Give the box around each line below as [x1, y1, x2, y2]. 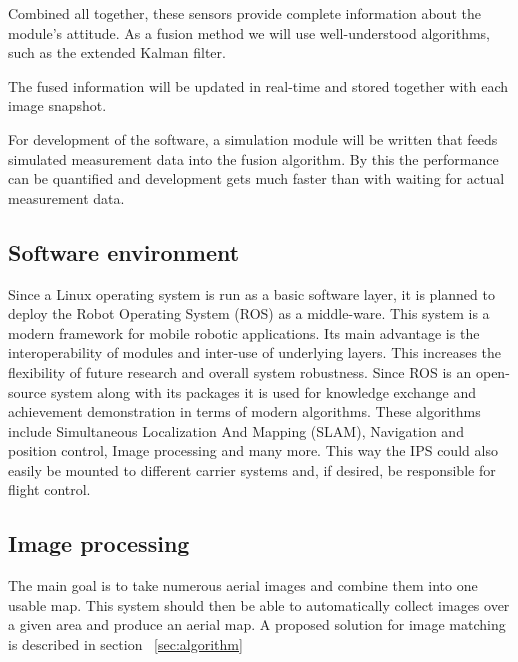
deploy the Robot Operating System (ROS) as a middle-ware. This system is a [8, 303, 490, 324]
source [8, 381, 47, 402]
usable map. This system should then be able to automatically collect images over [8, 594, 510, 615]
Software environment [8, 236, 240, 267]
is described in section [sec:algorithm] [8, 634, 243, 655]
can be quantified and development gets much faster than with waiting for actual [8, 168, 505, 189]
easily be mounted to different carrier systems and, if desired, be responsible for [8, 459, 496, 480]
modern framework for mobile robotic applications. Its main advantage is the [8, 322, 480, 343]
